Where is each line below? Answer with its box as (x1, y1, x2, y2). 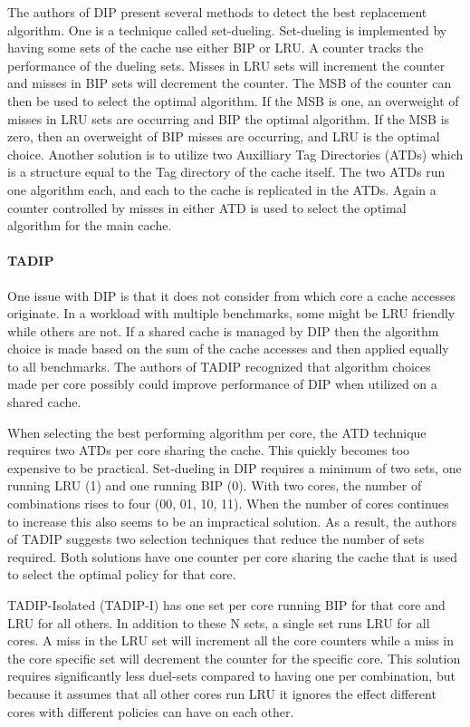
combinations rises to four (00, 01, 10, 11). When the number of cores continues (7, 494, 449, 513)
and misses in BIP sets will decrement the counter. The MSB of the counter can (7, 73, 452, 92)
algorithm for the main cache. (7, 216, 172, 235)
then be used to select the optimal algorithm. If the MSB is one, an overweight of (7, 91, 459, 110)
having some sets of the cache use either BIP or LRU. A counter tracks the (7, 38, 424, 57)
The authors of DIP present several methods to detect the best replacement (7, 3, 427, 21)
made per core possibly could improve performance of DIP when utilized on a (7, 374, 437, 393)
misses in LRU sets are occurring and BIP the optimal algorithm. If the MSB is (7, 109, 450, 128)
